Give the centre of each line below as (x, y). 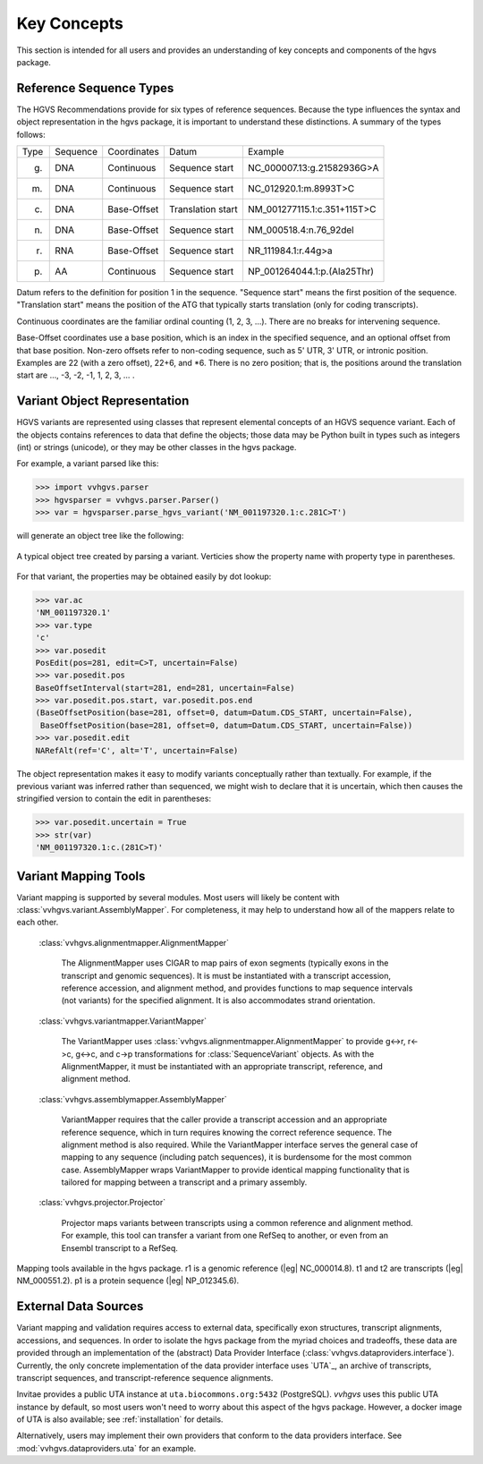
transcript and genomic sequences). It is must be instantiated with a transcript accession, (226, 975)
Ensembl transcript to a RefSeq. (120, 1247)
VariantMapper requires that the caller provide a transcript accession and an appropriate (225, 1119)
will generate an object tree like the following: (100, 536)
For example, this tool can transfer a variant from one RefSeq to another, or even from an (225, 1236)
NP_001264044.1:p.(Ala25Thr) (311, 271)
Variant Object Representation (103, 401)
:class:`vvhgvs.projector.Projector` (102, 1203)
